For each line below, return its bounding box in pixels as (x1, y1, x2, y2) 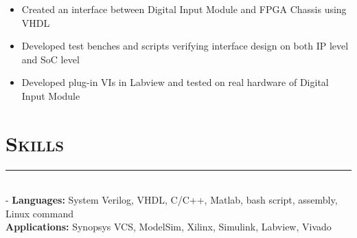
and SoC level (21, 52, 80, 66)
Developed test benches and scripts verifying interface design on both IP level (21, 39, 349, 53)
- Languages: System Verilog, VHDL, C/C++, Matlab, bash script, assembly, (5, 193, 338, 207)
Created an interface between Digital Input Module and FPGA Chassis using (21, 2, 347, 16)
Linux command (5, 206, 73, 220)
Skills (5, 129, 65, 157)
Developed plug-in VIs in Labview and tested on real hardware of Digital (21, 75, 329, 89)
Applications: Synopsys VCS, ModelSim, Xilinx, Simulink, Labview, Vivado (5, 219, 332, 234)
